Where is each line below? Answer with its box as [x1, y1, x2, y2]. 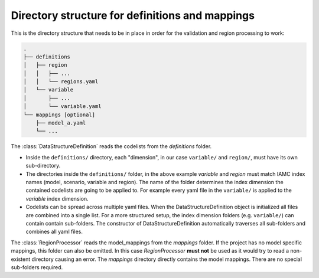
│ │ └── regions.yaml [23, 79, 99, 85]
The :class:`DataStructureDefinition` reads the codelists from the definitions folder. [11, 143, 212, 150]
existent [11, 256, 31, 263]
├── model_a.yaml [35, 120, 86, 126]
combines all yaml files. [25, 228, 83, 236]
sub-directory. [25, 162, 61, 169]
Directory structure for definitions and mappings [11, 9, 255, 22]
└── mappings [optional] [23, 111, 96, 118]
